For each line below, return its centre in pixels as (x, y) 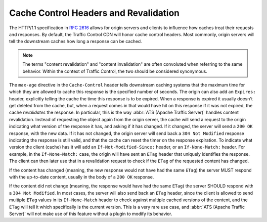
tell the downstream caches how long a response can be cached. (76, 42)
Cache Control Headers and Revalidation (94, 13)
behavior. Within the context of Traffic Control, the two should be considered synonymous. (115, 71)
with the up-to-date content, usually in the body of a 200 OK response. (82, 177)
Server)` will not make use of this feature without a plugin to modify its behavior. (91, 214)
